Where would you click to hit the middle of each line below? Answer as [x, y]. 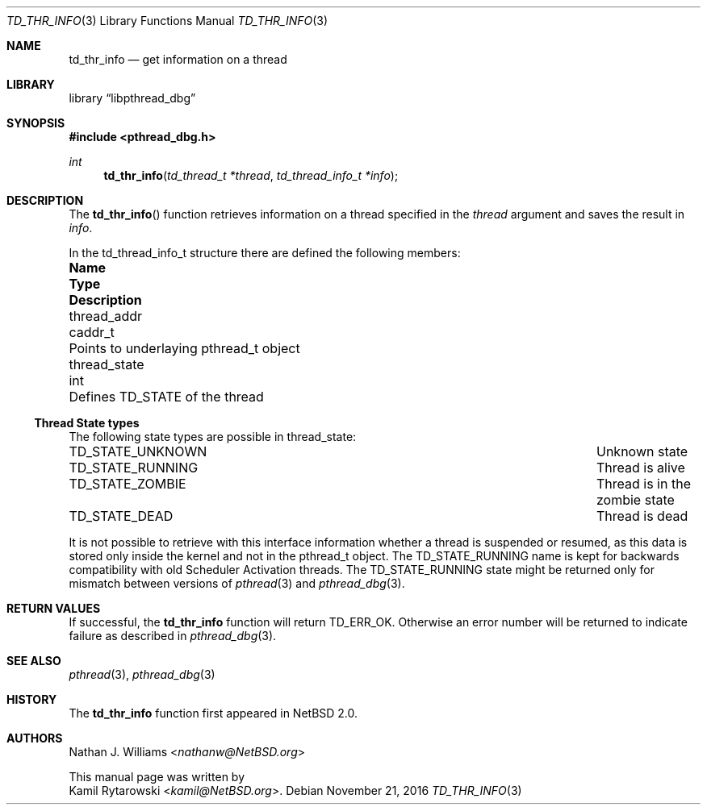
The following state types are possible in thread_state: [213, 437]
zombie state [635, 500]
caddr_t [92, 332]
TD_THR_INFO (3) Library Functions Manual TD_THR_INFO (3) [167, 21]
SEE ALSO [34, 661]
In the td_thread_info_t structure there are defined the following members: [265, 253]
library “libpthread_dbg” [132, 98]
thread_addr [106, 316]
